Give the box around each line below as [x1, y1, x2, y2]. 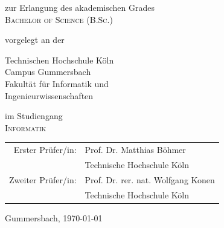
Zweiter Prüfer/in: [9, 173, 77, 186]
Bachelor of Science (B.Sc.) [5, 13, 113, 25]
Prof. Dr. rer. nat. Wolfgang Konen [85, 173, 215, 186]
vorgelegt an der [5, 33, 65, 46]
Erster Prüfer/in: [13, 143, 77, 156]
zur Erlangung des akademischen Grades [5, 1, 155, 13]
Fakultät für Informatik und [5, 77, 109, 90]
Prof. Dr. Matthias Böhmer [85, 143, 186, 156]
